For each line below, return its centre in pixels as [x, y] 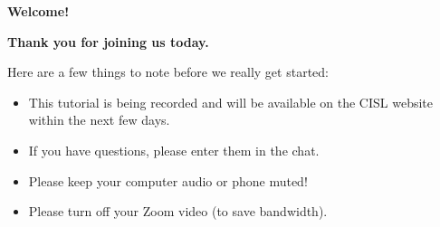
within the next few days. [99, 120]
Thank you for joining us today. [108, 41]
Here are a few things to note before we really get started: [168, 72]
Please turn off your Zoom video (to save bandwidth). [178, 211]
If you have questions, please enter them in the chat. [174, 150]
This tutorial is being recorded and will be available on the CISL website [231, 102]
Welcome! [38, 11]
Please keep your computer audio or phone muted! [168, 180]
